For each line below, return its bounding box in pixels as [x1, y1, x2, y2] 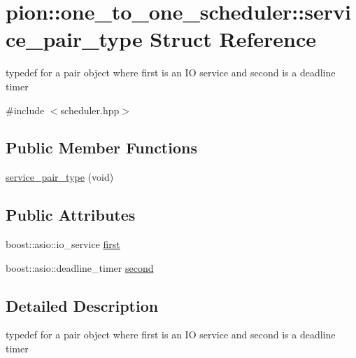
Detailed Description [6, 294, 159, 316]
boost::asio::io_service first [6, 237, 120, 252]
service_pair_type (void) [6, 170, 114, 184]
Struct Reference [150, 25, 316, 53]
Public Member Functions [6, 137, 197, 158]
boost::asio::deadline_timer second [6, 260, 154, 275]
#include [6, 102, 45, 117]
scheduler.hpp [60, 102, 120, 117]
